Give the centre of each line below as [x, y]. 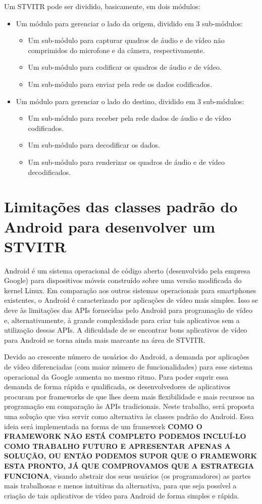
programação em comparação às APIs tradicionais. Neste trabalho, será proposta [129, 406]
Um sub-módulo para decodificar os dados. [94, 145]
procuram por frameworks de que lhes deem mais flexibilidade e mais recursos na [129, 396]
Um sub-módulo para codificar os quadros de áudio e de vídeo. [125, 67]
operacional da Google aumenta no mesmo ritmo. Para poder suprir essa [116, 376]
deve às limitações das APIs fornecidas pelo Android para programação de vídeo [128, 310]
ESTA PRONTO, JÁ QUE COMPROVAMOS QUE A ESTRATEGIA [129, 465]
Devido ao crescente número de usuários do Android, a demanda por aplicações [127, 357]
